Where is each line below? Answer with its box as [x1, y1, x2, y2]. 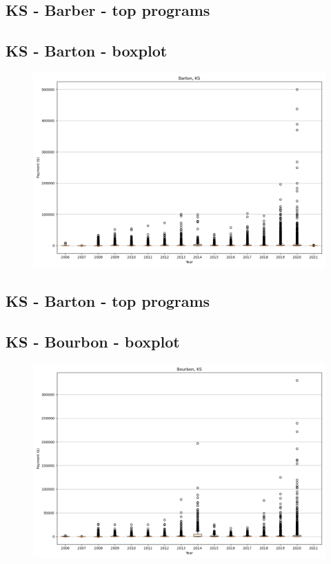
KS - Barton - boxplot [6, 40, 168, 61]
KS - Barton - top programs [6, 290, 210, 312]
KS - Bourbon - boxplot [6, 331, 180, 352]
